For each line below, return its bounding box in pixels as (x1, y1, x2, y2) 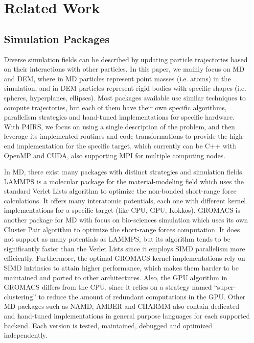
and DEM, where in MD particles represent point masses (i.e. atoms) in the (4, 73, 231, 83)
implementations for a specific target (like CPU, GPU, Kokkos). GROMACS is (4, 205, 240, 215)
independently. (4, 330, 47, 340)
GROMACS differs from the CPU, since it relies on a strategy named (4, 282, 212, 292)
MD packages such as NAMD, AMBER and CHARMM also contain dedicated (4, 301, 239, 311)
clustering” (4, 291, 36, 301)
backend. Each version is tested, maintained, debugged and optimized (4, 320, 212, 330)
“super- (214, 282, 236, 292)
